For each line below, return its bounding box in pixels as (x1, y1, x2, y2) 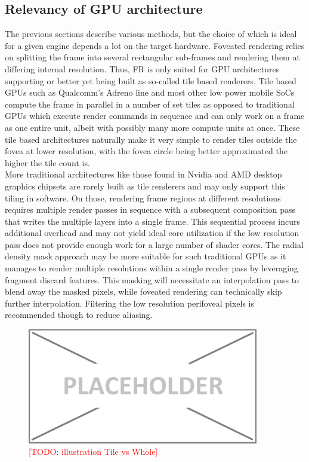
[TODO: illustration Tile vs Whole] (29, 445, 158, 458)
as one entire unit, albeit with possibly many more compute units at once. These (5, 121, 300, 133)
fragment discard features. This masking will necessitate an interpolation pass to (5, 273, 299, 286)
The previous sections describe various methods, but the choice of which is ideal (5, 27, 297, 40)
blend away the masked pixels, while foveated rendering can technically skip (5, 285, 282, 298)
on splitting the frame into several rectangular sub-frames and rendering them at (5, 51, 300, 63)
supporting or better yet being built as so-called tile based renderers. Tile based (5, 74, 296, 87)
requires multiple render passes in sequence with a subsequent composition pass (5, 203, 296, 216)
